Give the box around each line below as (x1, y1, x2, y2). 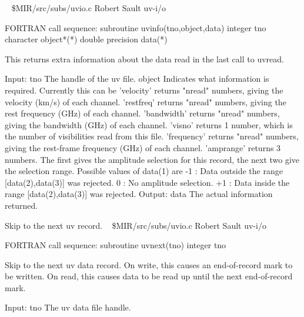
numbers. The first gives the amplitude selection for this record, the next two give (5, 153, 300, 165)
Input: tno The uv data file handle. (5, 301, 131, 313)
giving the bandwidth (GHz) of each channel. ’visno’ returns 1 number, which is (5, 118, 293, 131)
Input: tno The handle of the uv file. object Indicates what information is (5, 72, 269, 85)
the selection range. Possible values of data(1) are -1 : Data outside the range (5, 165, 283, 177)
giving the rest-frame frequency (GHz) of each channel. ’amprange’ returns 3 (5, 141, 281, 154)
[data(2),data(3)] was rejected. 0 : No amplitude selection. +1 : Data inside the (5, 176, 290, 188)
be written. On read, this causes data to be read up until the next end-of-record (5, 270, 293, 282)
